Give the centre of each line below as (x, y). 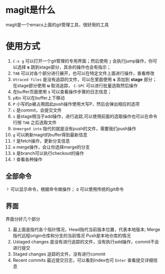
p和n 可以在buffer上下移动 (39, 98)
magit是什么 (31, 10)
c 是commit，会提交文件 (37, 110)
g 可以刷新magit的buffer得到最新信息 (50, 135)
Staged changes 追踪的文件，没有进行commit (59, 254)
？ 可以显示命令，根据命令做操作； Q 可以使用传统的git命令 (65, 189)
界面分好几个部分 (23, 219)
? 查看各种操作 (27, 159)
